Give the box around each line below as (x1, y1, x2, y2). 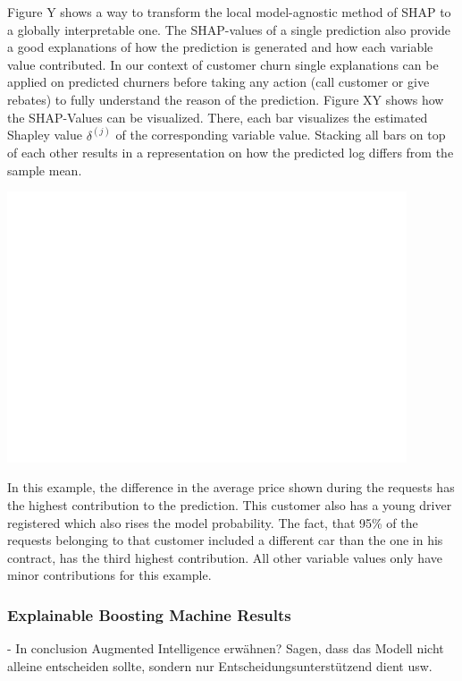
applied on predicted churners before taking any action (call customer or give (7, 72, 430, 91)
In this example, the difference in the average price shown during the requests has (7, 478, 455, 497)
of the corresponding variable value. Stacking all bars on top (115, 125, 446, 144)
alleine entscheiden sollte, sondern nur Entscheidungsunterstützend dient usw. (7, 656, 433, 675)
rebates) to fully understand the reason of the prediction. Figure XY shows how (7, 89, 444, 108)
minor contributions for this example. (7, 566, 212, 584)
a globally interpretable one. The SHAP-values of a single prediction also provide (7, 20, 451, 38)
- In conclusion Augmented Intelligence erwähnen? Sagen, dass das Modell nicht (7, 639, 444, 658)
